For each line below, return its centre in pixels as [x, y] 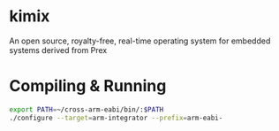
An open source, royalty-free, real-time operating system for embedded [140, 41]
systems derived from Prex [58, 50]
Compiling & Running [88, 86]
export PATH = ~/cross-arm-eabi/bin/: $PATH [87, 109]
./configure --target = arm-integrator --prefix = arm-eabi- [116, 118]
